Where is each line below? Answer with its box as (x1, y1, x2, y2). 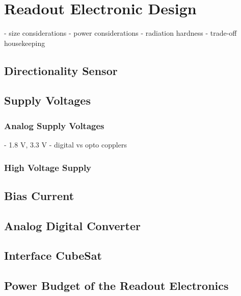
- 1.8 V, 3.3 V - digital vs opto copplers (4, 139, 127, 150)
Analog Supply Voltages (4, 119, 104, 132)
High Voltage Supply (4, 161, 92, 174)
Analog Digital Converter (4, 217, 141, 233)
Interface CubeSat (4, 248, 102, 263)
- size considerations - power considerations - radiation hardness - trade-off (4, 28, 237, 38)
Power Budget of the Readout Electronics (4, 278, 229, 293)
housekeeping (4, 37, 45, 48)
